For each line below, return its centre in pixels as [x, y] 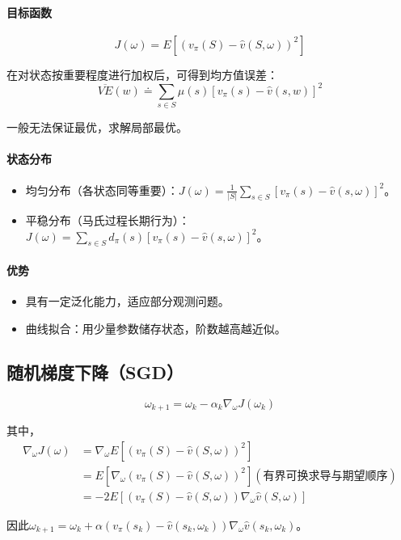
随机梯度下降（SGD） [95, 371]
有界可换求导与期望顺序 [325, 476]
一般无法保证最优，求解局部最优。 [97, 127]
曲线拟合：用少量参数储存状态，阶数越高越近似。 [156, 328]
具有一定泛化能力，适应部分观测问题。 [127, 301]
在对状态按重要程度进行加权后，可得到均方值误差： [142, 74]
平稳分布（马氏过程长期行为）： [108, 219]
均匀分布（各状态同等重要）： [102, 190]
